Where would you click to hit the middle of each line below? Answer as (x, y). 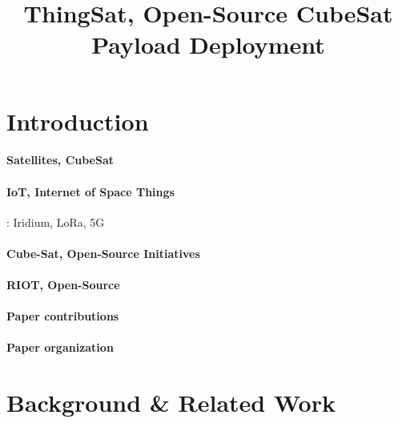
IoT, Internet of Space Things (90, 191)
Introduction (78, 121)
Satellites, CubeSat (60, 160)
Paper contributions (63, 316)
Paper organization (60, 347)
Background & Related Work (171, 403)
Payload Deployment (208, 44)
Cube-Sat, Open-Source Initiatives (103, 253)
